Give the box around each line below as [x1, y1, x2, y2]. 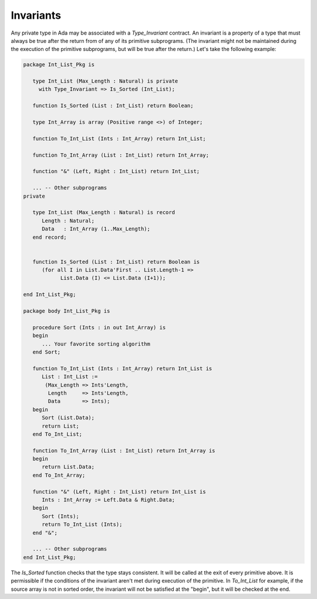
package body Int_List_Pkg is [23, 308, 110, 314]
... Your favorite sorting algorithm [42, 340, 151, 347]
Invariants [11, 9, 62, 22]
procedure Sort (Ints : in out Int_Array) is [32, 324, 166, 331]
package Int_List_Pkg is [23, 62, 95, 68]
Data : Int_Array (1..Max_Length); [42, 226, 151, 232]
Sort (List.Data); [42, 414, 95, 421]
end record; [32, 233, 67, 241]
